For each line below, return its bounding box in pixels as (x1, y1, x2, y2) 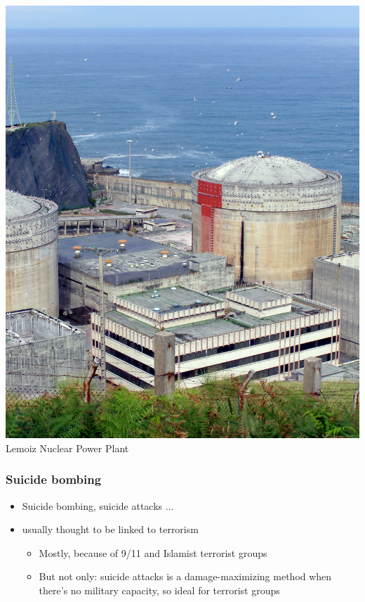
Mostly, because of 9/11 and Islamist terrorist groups (39, 545, 267, 560)
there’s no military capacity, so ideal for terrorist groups (39, 582, 280, 597)
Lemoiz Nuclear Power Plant (6, 440, 129, 455)
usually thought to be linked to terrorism (22, 522, 199, 537)
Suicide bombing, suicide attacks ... (22, 498, 174, 513)
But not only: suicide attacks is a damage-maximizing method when (39, 569, 332, 584)
